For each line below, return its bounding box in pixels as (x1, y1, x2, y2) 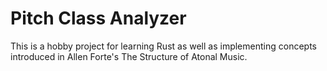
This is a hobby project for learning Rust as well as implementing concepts (10, 40, 317, 52)
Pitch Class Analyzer (10, 7, 187, 30)
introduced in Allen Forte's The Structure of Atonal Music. (10, 50, 248, 62)
